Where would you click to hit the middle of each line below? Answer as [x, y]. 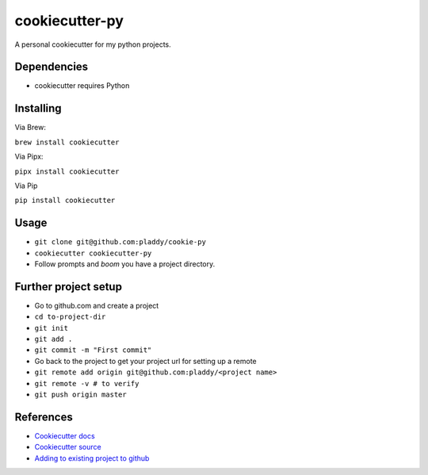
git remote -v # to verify [87, 383]
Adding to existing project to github [92, 458]
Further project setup [69, 287]
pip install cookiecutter [65, 201]
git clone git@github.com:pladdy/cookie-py [120, 242]
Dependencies [52, 67]
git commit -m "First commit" [93, 350]
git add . [53, 339]
